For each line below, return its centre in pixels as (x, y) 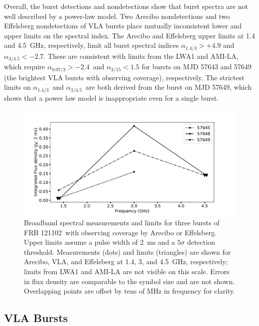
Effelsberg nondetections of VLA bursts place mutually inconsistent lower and (123, 26)
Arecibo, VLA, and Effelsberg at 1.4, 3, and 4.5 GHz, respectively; (126, 261)
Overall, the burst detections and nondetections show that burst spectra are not (126, 6)
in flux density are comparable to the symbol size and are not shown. (129, 281)
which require (25, 67)
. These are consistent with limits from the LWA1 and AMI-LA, (141, 56)
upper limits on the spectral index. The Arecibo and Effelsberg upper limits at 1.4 (129, 35)
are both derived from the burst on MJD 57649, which (168, 87)
